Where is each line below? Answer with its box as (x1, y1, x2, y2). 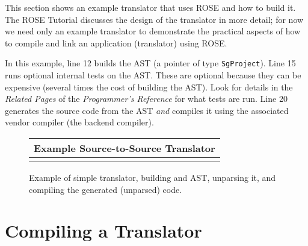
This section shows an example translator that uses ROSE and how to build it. (5, 1, 296, 13)
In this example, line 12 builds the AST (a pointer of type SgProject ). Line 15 (5, 57, 296, 69)
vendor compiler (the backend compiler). (5, 116, 154, 128)
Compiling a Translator (5, 218, 202, 243)
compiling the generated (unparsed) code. (29, 183, 182, 195)
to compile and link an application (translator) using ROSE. (5, 36, 227, 49)
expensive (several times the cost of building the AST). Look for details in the (5, 80, 293, 93)
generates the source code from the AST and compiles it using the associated (5, 104, 289, 116)
